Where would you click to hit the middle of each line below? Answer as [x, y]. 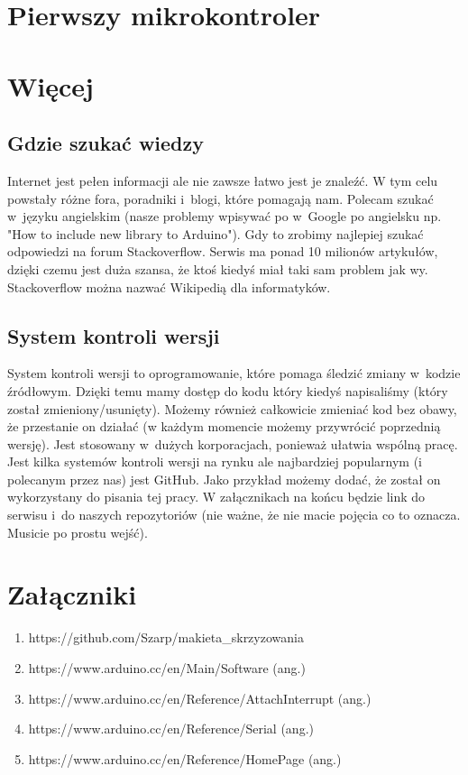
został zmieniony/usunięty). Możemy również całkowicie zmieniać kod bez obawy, [232, 408]
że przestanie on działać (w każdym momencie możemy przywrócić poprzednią [224, 426]
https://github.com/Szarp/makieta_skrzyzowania [166, 637]
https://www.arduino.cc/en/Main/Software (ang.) [167, 667]
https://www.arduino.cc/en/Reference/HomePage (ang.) [185, 758]
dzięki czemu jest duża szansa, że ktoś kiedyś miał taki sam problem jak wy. [218, 268]
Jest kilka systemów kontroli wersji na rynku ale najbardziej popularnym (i [215, 461]
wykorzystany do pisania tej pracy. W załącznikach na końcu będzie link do [216, 497]
